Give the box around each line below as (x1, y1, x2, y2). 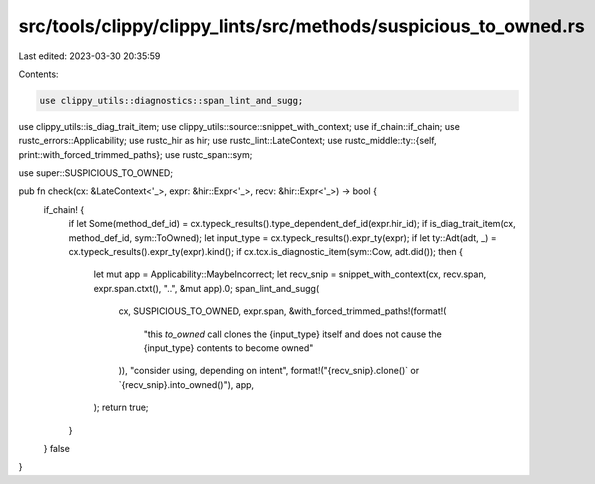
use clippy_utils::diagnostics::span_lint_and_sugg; (39, 95, 304, 106)
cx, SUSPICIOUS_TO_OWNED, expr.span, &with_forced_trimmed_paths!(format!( (118, 305, 447, 317)
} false (43, 442, 70, 454)
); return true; (93, 401, 149, 414)
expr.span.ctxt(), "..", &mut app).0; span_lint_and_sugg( (93, 282, 320, 294)
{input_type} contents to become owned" (143, 341, 314, 354)
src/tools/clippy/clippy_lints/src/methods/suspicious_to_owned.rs (18, 15, 585, 37)
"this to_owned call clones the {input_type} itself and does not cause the (143, 328, 442, 340)
